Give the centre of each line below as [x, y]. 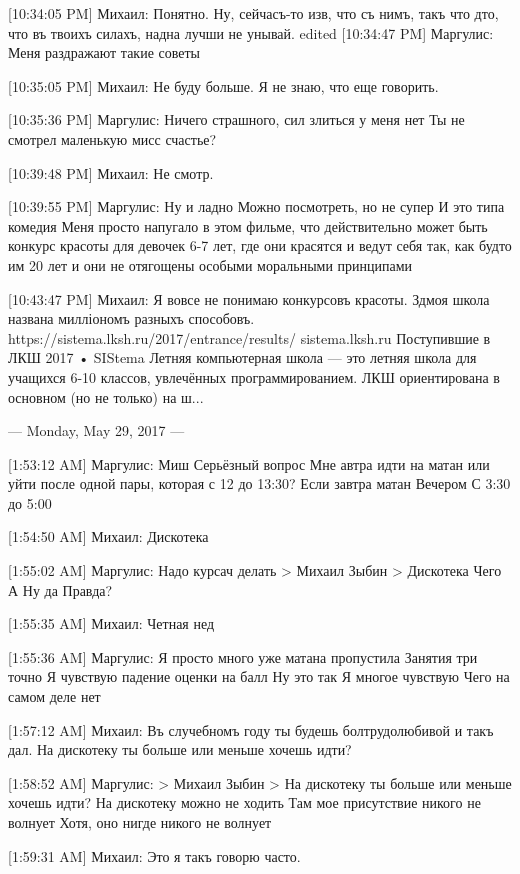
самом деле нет [54, 696]
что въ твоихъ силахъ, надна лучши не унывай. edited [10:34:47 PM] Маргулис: [251, 32]
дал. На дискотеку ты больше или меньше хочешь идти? [180, 749]
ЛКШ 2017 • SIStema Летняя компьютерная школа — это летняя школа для [242, 357]
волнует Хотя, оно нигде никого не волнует [140, 822]
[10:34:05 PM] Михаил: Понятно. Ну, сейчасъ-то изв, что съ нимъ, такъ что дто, [253, 13]
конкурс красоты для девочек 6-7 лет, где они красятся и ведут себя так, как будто [260, 245]
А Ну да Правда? [60, 589]
